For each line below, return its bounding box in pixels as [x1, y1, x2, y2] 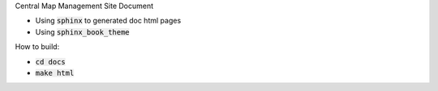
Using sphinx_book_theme [35, 27, 130, 36]
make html [35, 68, 75, 77]
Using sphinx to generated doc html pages [35, 16, 182, 26]
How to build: [15, 42, 60, 52]
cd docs [35, 57, 67, 66]
